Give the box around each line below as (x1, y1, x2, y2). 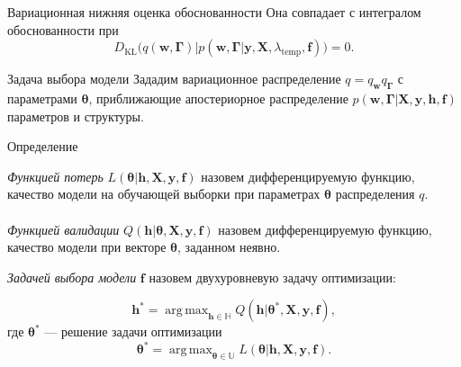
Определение (7, 137, 78, 156)
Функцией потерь (7, 166, 104, 185)
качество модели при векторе (7, 237, 167, 256)
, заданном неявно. (177, 237, 281, 256)
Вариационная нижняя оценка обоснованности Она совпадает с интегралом (7, 3, 421, 21)
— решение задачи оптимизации (44, 322, 222, 341)
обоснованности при (7, 20, 119, 39)
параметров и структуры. (7, 106, 144, 125)
